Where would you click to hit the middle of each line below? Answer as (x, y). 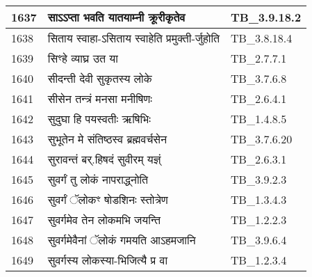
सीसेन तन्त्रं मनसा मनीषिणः (100, 98)
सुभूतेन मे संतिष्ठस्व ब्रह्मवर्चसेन (107, 139)
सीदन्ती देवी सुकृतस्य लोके (100, 78)
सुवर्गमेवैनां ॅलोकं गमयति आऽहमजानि (122, 240)
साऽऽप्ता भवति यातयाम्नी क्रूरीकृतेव (116, 17)
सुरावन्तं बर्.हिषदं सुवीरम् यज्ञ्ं (104, 159)
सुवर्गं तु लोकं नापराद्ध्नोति (98, 179)
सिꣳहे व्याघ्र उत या (83, 58)
